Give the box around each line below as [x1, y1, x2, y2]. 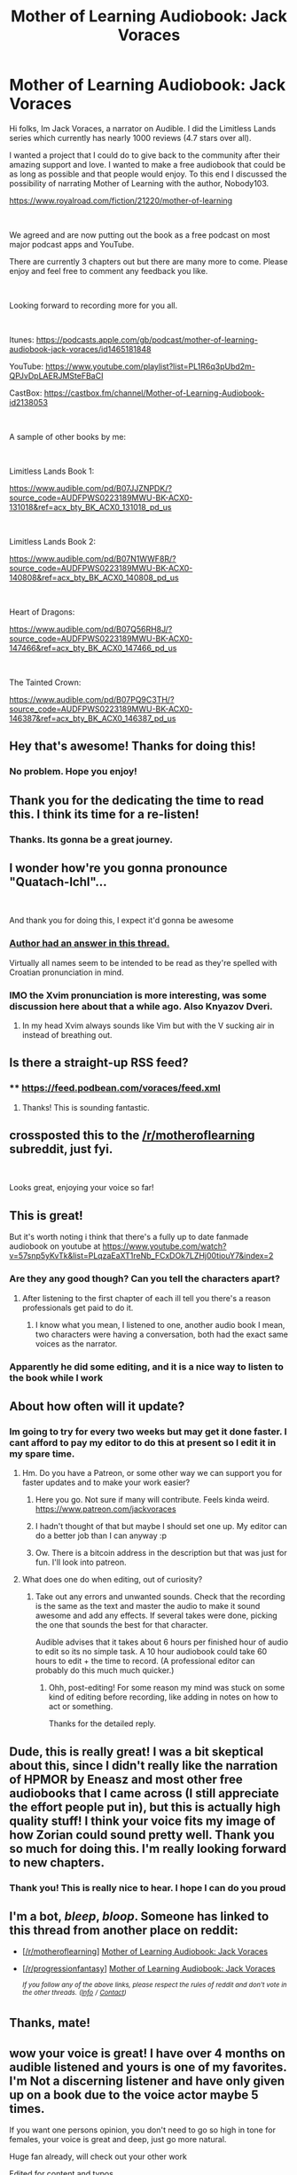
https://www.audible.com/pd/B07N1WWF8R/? [9, 553, 176, 564]
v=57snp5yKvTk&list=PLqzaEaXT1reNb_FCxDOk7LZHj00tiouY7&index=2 [9, 1251, 274, 1261]
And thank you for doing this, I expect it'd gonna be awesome [9, 915, 234, 926]
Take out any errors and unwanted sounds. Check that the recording [35, 1591, 285, 1602]
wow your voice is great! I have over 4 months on [9, 2045, 285, 2061]
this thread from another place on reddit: [9, 1922, 238, 1937]
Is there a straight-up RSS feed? [9, 1056, 189, 1071]
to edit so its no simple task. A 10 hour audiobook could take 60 [35, 1646, 268, 1657]
